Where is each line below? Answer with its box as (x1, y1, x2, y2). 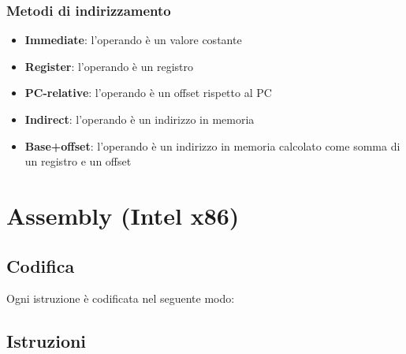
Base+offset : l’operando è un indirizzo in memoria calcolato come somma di (24, 137, 400, 154)
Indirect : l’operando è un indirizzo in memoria (24, 111, 255, 127)
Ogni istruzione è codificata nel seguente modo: (6, 290, 235, 307)
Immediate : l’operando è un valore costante (24, 32, 242, 48)
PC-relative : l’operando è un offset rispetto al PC (24, 84, 272, 101)
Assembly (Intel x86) (6, 199, 240, 231)
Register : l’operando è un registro (24, 58, 194, 74)
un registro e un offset (24, 153, 132, 170)
